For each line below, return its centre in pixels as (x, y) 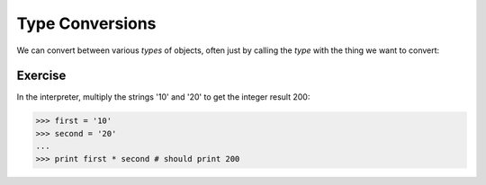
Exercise (41, 76)
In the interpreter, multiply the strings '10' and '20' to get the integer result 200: (163, 97)
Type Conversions (86, 23)
